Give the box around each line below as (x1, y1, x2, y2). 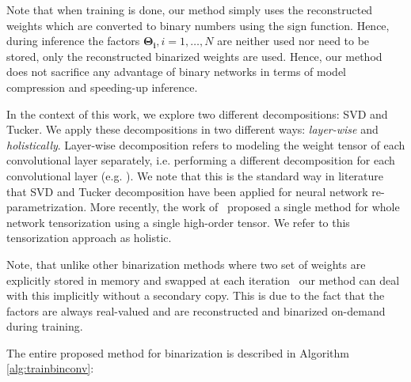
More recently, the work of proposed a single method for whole (89, 199, 400, 215)
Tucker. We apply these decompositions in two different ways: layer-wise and (6, 121, 379, 138)
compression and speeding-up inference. (6, 78, 198, 95)
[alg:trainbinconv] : (6, 360, 94, 376)
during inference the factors (6, 32, 140, 49)
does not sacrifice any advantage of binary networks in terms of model (6, 63, 347, 80)
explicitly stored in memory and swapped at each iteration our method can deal (6, 271, 400, 288)
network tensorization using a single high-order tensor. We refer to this (6, 214, 350, 230)
